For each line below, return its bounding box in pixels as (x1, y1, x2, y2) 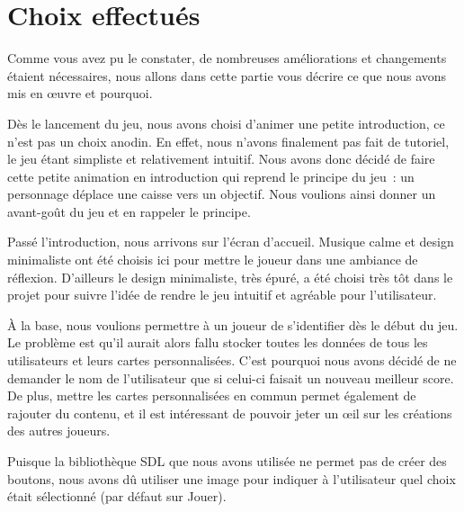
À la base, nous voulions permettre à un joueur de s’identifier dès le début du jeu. (7, 315, 459, 334)
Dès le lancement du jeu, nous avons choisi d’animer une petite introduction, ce (7, 113, 445, 132)
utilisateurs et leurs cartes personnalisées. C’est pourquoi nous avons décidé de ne (7, 351, 457, 370)
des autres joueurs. (7, 421, 111, 440)
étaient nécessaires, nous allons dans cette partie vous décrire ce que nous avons (7, 66, 447, 85)
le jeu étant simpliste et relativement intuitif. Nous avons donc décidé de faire (7, 149, 435, 168)
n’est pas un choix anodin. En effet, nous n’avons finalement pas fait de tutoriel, (7, 131, 450, 150)
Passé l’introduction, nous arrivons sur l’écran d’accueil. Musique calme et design (7, 232, 454, 251)
